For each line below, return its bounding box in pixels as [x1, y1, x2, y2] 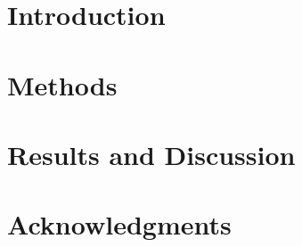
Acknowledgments [7, 206, 232, 243]
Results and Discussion [7, 136, 296, 172]
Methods [7, 66, 118, 103]
